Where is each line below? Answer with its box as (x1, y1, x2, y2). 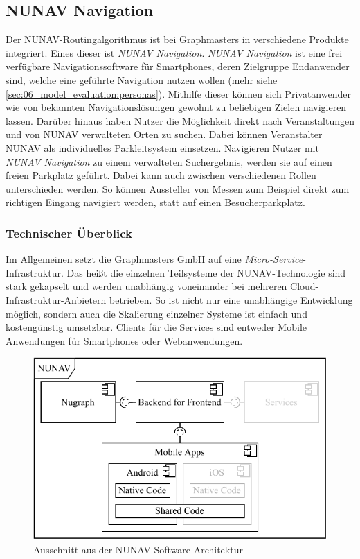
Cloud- (290, 279, 319, 293)
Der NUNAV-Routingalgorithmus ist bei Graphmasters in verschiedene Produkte (6, 32, 349, 46)
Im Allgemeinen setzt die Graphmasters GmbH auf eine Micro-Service (6, 252, 303, 266)
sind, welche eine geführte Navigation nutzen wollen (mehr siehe (6, 72, 278, 87)
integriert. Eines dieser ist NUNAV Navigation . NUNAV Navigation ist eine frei (6, 45, 343, 60)
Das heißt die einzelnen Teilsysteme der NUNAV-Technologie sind (66, 265, 346, 279)
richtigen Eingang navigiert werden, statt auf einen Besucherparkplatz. (6, 195, 305, 209)
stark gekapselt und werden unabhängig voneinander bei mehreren (6, 279, 287, 293)
